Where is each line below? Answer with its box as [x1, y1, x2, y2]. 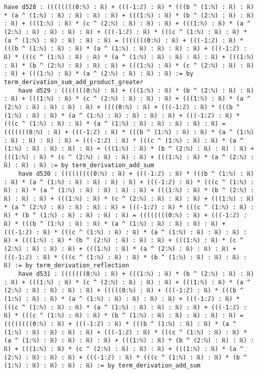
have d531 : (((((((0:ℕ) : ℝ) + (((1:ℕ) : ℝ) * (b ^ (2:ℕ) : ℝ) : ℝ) [18, 270, 255, 277]
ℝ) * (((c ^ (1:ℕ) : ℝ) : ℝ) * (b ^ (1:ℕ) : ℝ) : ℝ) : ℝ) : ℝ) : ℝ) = [4, 312, 244, 319]
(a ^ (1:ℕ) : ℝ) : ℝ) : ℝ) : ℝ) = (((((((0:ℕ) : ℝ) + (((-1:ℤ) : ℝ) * [4, 37, 244, 44]
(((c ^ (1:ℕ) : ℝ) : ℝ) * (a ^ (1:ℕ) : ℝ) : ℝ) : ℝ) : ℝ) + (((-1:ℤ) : [4, 303, 247, 311]
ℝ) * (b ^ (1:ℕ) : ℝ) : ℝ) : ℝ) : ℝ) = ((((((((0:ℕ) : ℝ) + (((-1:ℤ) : [4, 212, 247, 219]
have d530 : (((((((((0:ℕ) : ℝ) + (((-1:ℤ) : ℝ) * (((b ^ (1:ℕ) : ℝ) [18, 170, 255, 178]
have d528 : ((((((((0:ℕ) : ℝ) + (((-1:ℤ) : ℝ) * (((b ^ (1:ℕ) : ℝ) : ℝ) [4, 4, 255, 11]
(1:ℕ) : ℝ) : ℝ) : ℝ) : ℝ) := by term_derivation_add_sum [4, 362, 201, 369]
